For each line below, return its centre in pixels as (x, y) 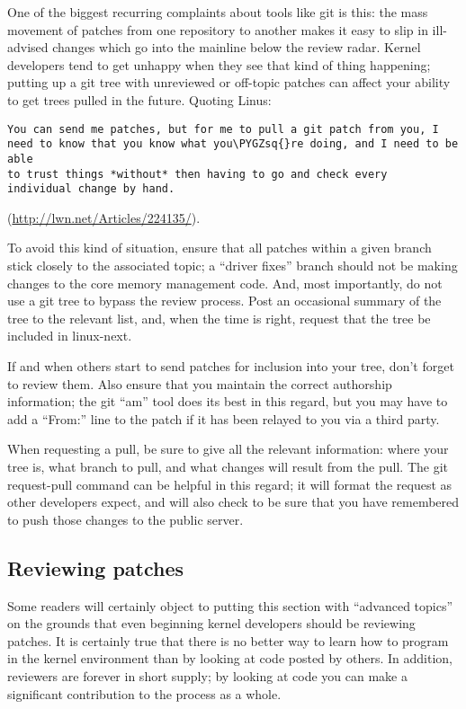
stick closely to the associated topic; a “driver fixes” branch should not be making (233, 266)
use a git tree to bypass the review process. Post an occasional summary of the (224, 301)
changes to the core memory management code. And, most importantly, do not (225, 283)
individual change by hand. (91, 189)
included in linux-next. (70, 336)
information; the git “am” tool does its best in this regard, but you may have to (228, 401)
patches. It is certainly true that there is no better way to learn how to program (228, 640)
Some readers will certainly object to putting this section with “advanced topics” (230, 605)
